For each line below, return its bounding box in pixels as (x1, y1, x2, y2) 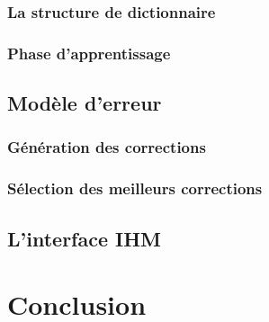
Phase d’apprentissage (7, 41, 171, 64)
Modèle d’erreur (7, 89, 162, 117)
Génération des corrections (7, 136, 206, 158)
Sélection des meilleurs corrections (7, 177, 263, 200)
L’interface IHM (7, 224, 162, 252)
